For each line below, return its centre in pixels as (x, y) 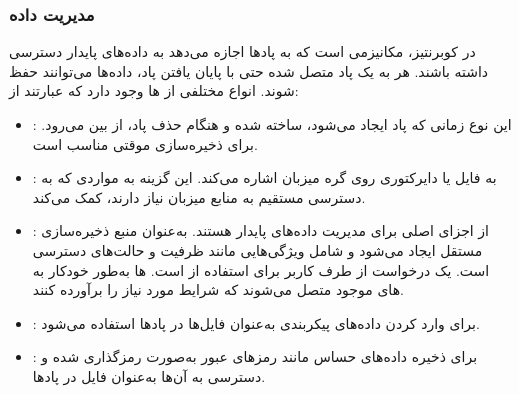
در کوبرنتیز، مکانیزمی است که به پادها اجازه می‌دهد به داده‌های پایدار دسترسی (242, 51)
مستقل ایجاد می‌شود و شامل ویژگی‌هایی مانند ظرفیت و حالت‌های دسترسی (257, 249)
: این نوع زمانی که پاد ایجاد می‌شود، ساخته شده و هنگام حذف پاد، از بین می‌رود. (272, 124)
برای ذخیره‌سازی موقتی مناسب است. (145, 143)
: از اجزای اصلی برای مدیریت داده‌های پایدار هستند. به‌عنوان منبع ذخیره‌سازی (260, 230)
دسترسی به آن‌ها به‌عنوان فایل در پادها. (149, 375)
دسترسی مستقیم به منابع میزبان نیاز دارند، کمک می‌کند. (199, 196)
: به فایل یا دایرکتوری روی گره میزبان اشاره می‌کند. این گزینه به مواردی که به (264, 177)
